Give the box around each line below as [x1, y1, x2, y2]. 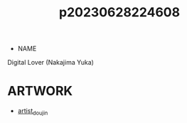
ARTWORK [7, 83, 73, 100]
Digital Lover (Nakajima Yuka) [7, 58, 95, 67]
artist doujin [17, 107, 48, 117]
